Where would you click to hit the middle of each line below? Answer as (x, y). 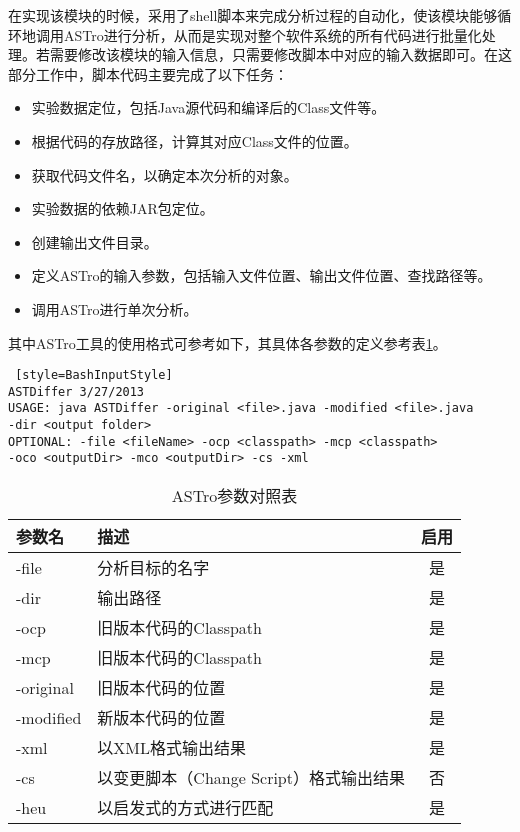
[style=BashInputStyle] (94, 375)
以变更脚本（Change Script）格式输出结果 (251, 778)
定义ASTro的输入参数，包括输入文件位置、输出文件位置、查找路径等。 (261, 275)
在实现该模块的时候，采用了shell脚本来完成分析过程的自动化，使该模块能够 (253, 15)
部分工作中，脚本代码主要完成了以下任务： (148, 73)
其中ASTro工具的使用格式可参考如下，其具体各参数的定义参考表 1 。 (227, 342)
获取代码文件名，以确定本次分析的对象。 (164, 174)
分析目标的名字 (153, 568)
